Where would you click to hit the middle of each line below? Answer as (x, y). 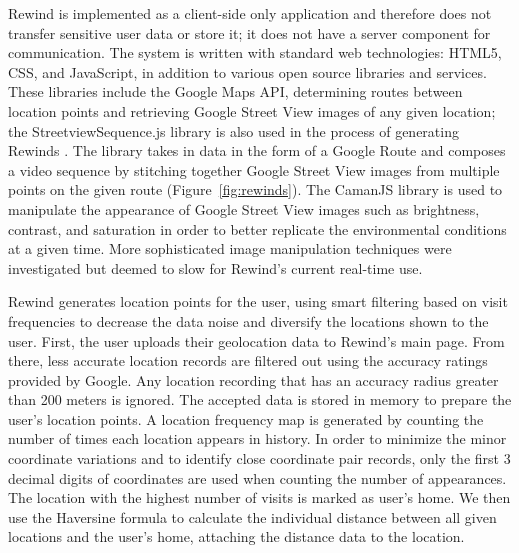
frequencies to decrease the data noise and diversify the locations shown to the (248, 320)
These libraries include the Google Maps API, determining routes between (235, 91)
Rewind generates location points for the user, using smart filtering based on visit (258, 301)
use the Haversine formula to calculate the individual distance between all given (252, 516)
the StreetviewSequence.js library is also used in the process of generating (233, 130)
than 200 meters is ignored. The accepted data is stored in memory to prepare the (260, 399)
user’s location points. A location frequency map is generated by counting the (246, 418)
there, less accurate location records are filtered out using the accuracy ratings (248, 360)
